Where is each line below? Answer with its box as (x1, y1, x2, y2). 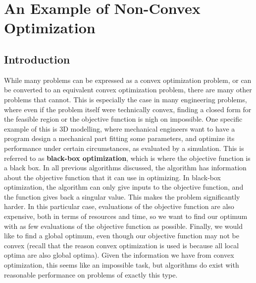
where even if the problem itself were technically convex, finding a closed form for (4, 104, 252, 114)
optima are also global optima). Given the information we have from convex (4, 250, 234, 260)
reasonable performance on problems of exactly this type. (4, 269, 178, 280)
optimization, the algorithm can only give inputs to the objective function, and (4, 182, 244, 192)
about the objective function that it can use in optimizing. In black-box (4, 172, 221, 182)
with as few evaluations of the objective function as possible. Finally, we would (4, 220, 243, 231)
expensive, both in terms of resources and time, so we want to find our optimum (4, 211, 248, 221)
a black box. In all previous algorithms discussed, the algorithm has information (4, 162, 247, 173)
